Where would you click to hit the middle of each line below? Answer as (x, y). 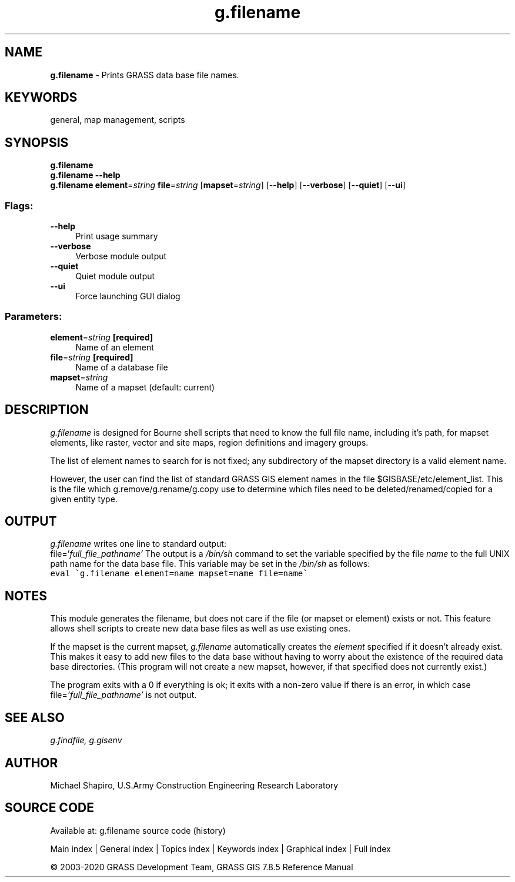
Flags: (19, 206)
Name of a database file (122, 367)
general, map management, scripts (118, 120)
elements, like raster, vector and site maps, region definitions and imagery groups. (209, 442)
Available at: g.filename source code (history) (138, 830)
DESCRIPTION (47, 410)
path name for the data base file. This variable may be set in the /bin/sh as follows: (210, 564)
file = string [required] (92, 357)
